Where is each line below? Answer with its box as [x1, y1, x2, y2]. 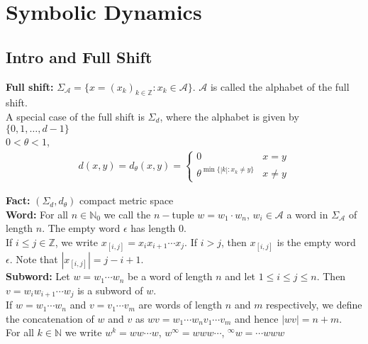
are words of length [138, 297, 223, 312]
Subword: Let [6, 269, 70, 284]
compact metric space [79, 193, 174, 208]
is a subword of [77, 282, 143, 297]
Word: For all [6, 206, 68, 221]
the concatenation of [6, 311, 94, 326]
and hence [235, 311, 279, 326]
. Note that [9, 252, 58, 267]
